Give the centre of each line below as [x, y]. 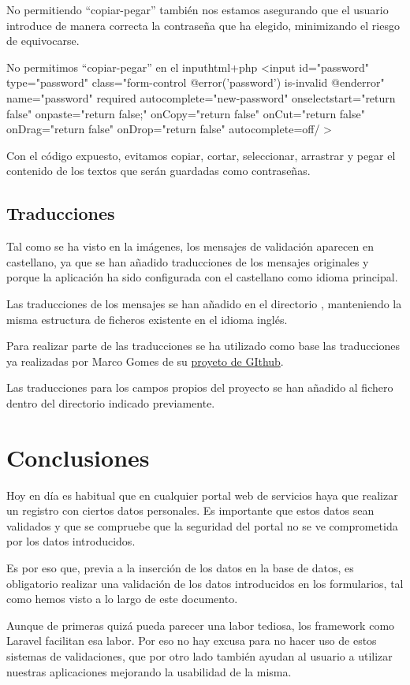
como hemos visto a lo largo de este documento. [122, 599]
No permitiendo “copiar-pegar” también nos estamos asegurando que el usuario [198, 9]
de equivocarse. [43, 41]
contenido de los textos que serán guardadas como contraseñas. [158, 171]
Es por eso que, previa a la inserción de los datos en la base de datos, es [180, 567]
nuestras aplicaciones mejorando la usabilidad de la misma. [149, 671]
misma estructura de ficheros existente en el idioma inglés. [147, 319]
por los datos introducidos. [71, 541]
